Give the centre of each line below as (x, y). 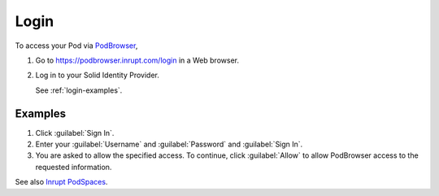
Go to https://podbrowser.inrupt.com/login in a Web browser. (137, 60)
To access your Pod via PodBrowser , (76, 46)
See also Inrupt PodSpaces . (61, 182)
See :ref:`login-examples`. (79, 90)
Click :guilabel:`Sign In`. (75, 133)
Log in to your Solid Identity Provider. (98, 75)
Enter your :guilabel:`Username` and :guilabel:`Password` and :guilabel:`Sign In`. (169, 144)
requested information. (74, 167)
